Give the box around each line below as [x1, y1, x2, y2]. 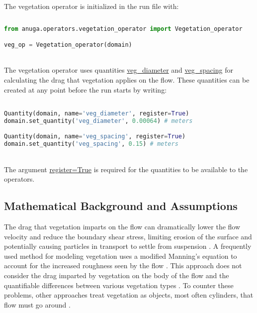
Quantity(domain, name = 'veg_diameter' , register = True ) [4, 109, 189, 117]
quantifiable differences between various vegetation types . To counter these [4, 280, 234, 290]
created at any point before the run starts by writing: [4, 84, 167, 95]
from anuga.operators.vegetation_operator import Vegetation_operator [4, 25, 243, 33]
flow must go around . [4, 299, 71, 310]
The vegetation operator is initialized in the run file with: [4, 1, 179, 11]
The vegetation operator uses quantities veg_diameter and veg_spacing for [4, 65, 233, 75]
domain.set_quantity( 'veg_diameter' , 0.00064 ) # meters [4, 117, 193, 124]
